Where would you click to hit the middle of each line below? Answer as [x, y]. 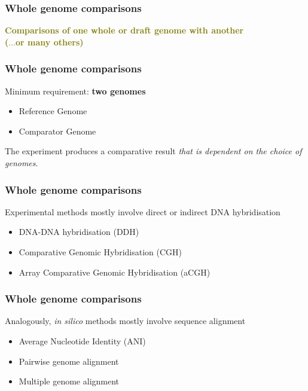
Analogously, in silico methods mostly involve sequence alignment [125, 321]
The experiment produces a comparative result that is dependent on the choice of [153, 151]
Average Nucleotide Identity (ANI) [82, 341]
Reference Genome [53, 111]
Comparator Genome [57, 131]
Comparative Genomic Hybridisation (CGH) [100, 252]
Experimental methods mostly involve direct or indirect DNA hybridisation [143, 211]
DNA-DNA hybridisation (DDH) [79, 232]
